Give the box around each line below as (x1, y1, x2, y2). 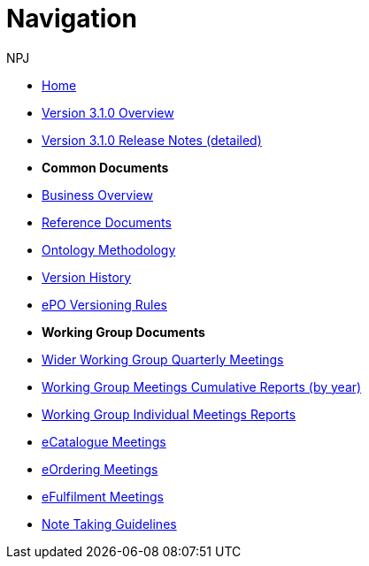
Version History (42, 269, 132, 285)
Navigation (6, 4, 137, 34)
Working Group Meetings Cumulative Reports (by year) (42, 379, 362, 394)
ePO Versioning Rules (42, 296, 167, 312)
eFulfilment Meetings (42, 488, 164, 504)
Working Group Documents (42, 324, 205, 340)
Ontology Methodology (42, 241, 176, 257)
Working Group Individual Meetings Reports (42, 406, 296, 422)
